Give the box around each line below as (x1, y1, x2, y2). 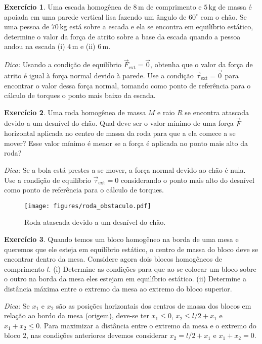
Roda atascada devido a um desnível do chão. (24, 217, 166, 227)
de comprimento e (146, 2, 202, 12)
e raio (157, 107, 175, 117)
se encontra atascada (185, 107, 249, 117)
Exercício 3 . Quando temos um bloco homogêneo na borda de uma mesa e (4, 234, 239, 244)
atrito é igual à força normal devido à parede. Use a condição (4, 70, 194, 80)
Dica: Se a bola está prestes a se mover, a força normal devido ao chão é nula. (4, 164, 246, 175)
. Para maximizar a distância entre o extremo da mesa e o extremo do (39, 320, 256, 330)
